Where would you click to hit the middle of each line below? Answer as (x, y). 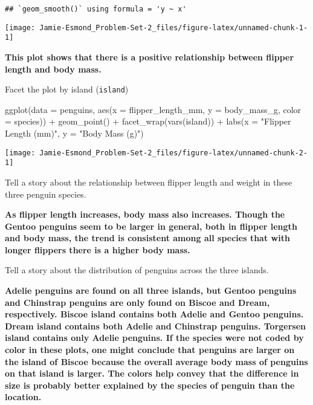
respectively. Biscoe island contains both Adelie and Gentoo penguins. (154, 314)
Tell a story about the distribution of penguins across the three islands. (137, 270)
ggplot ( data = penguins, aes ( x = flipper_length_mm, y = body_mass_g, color (153, 109)
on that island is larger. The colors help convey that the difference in (152, 373)
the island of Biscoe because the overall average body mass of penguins (156, 361)
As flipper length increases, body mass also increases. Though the (145, 214)
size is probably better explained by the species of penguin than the (150, 385)
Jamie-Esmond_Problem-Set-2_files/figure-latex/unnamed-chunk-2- (174, 153)
